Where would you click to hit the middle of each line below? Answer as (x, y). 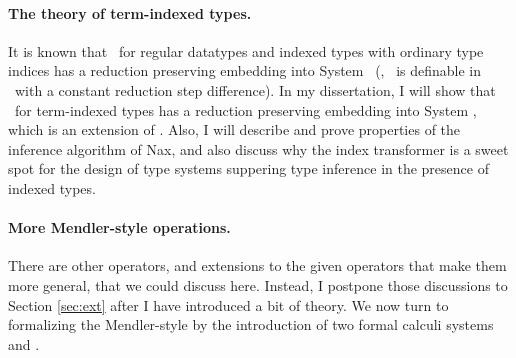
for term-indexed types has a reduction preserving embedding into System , (245, 109)
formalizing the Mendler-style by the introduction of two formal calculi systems (251, 324)
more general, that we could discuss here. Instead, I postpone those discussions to (258, 284)
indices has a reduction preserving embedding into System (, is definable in (245, 70)
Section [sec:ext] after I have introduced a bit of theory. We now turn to (228, 304)
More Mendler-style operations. (119, 227)
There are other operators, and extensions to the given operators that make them (257, 265)
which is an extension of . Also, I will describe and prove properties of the (234, 129)
